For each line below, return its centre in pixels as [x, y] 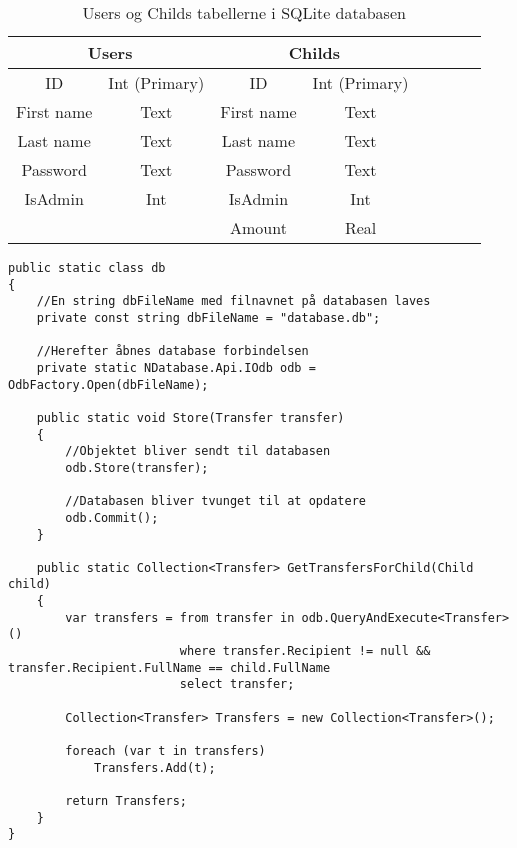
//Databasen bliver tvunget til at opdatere [215, 501]
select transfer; [237, 684]
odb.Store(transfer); [137, 467]
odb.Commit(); [112, 517]
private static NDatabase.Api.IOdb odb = [176, 367]
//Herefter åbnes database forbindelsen [172, 351]
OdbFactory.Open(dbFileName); [108, 384]
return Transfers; [126, 801]
